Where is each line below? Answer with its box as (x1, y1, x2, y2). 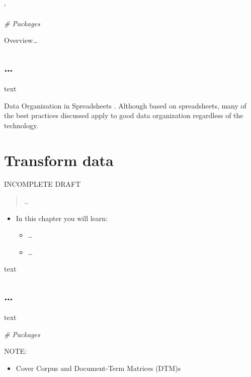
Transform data (4, 149, 114, 170)
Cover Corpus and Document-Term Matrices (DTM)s (16, 363, 181, 373)
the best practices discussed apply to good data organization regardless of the (4, 110, 243, 121)
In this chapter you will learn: (16, 212, 108, 223)
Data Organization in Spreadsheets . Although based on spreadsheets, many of (4, 100, 246, 111)
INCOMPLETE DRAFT (4, 179, 81, 189)
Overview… (4, 35, 38, 45)
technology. (4, 120, 39, 130)
